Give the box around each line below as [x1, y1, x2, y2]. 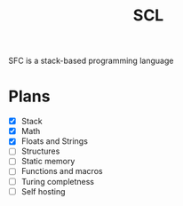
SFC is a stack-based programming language [8, 55, 174, 67]
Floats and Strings [20, 136, 88, 147]
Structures [20, 146, 60, 156]
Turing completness [20, 176, 95, 186]
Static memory [20, 156, 76, 167]
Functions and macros [20, 166, 103, 177]
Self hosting [20, 186, 66, 196]
